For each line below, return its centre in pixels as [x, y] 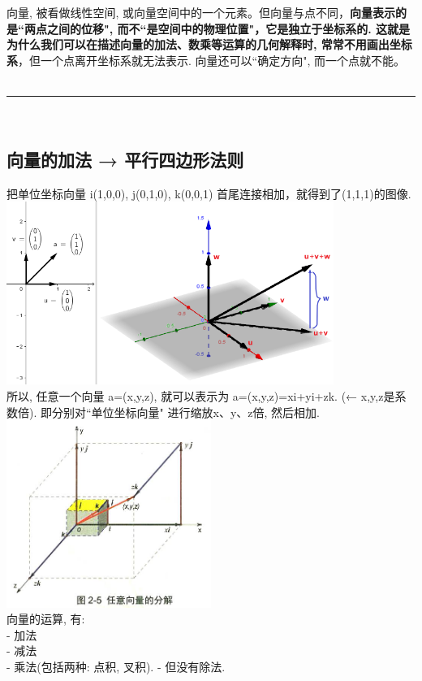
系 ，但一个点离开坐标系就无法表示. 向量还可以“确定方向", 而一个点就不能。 [206, 60]
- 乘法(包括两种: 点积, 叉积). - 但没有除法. [116, 667]
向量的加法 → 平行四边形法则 [125, 159]
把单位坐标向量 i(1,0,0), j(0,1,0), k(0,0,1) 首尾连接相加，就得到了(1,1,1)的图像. [209, 193]
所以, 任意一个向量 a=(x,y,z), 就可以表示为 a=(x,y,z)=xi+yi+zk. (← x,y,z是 [201, 395]
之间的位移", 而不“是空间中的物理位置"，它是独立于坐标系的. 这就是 [228, 28]
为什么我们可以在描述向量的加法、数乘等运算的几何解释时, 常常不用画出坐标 [209, 44]
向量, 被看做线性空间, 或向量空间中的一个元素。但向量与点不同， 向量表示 [201, 12]
